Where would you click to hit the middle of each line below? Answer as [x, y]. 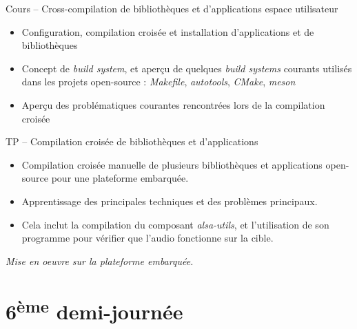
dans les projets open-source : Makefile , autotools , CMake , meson [159, 82]
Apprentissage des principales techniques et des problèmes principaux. [170, 201]
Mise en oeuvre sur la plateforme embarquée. [100, 261]
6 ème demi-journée [94, 309]
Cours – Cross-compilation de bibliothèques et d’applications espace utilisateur [172, 8]
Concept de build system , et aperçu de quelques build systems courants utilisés [187, 68]
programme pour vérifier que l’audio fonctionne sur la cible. [147, 238]
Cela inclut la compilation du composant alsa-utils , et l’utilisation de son [175, 224]
